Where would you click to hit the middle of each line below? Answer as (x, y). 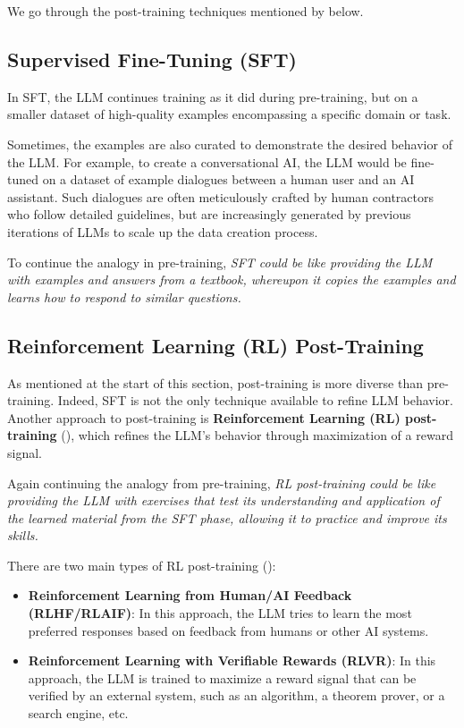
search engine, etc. (78, 713)
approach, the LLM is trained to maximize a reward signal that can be (222, 677)
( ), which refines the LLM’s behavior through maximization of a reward (257, 435)
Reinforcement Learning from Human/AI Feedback (190, 595)
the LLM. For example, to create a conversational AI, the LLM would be (207, 161)
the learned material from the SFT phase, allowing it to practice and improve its (227, 517)
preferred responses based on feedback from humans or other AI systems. (228, 630)
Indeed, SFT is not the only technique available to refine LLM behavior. (255, 400)
